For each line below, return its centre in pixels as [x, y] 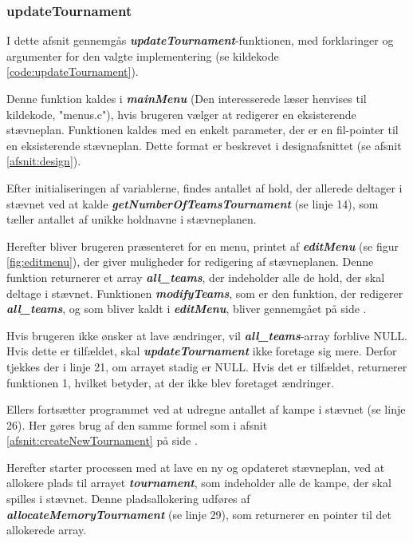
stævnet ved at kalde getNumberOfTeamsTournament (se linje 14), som [193, 203]
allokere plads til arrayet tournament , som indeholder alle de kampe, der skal [199, 483]
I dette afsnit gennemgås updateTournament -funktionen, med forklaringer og [200, 40]
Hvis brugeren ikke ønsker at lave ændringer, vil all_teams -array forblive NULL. [207, 335]
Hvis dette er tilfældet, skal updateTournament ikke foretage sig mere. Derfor [202, 351]
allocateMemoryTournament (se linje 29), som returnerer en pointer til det [199, 514]
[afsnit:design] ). [44, 161]
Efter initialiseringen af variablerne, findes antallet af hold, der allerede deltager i [205, 187]
